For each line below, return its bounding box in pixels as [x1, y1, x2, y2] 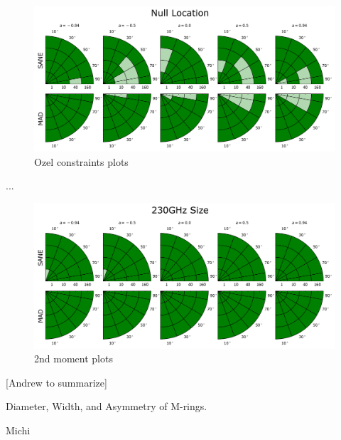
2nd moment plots [34, 351, 113, 366]
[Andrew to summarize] [6, 374, 107, 389]
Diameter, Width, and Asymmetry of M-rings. [6, 399, 207, 414]
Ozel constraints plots [34, 154, 129, 169]
